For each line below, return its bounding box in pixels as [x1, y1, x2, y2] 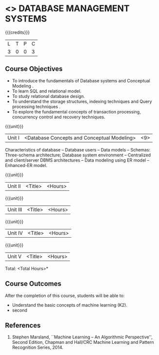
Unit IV [7, 229, 23, 236]
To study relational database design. [12, 93, 85, 99]
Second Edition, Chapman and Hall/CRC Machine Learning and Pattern [12, 339, 154, 345]
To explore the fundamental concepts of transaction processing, [12, 109, 141, 114]
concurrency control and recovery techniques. [12, 114, 106, 120]
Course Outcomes [5, 280, 62, 288]
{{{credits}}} [5, 29, 30, 35]
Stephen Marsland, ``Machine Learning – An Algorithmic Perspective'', [12, 334, 153, 340]
